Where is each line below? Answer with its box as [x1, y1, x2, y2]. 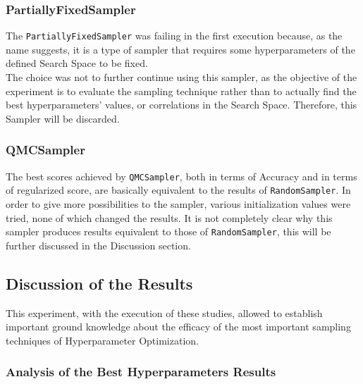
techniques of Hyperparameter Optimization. [6, 333, 199, 347]
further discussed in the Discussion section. [6, 237, 191, 252]
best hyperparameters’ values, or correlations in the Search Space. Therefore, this [6, 97, 357, 112]
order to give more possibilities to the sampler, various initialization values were [6, 196, 351, 211]
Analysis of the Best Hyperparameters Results [6, 363, 276, 380]
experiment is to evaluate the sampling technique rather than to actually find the [6, 83, 357, 98]
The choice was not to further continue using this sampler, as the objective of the [6, 70, 357, 85]
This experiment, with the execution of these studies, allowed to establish [6, 305, 323, 320]
